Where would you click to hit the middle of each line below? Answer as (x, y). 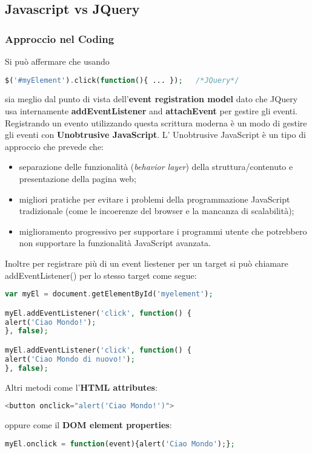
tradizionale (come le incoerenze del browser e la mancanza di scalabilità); (157, 211)
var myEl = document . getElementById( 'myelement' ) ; (109, 294)
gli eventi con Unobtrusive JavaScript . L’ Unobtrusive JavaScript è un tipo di (155, 135)
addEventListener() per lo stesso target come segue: (101, 275)
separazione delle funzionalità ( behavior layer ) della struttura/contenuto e (156, 167)
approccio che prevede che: (55, 146)
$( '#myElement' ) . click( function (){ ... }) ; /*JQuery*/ (122, 80)
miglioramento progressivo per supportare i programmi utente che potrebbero (163, 231)
